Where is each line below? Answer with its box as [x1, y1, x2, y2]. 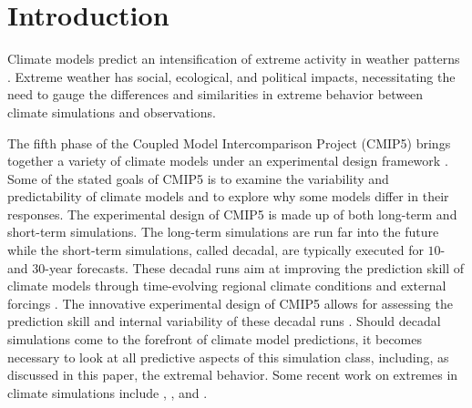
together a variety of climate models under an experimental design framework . [7, 151, 448, 170]
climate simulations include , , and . [7, 382, 208, 402]
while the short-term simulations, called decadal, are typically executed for [7, 240, 424, 260]
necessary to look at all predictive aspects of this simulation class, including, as [7, 347, 449, 366]
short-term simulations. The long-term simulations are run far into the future [7, 222, 439, 241]
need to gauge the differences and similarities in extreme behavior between [7, 85, 424, 104]
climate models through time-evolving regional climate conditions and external [7, 276, 446, 295]
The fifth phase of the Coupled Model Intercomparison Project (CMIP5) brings [7, 133, 451, 152]
